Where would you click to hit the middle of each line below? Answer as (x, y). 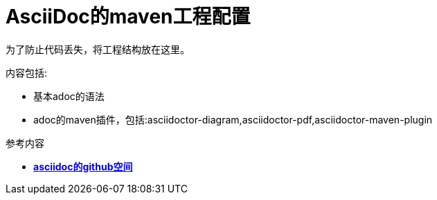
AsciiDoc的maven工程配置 (128, 17)
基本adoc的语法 (69, 96)
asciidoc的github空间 (83, 166)
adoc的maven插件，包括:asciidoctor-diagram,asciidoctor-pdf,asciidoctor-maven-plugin (233, 119)
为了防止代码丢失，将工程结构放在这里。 (98, 49)
